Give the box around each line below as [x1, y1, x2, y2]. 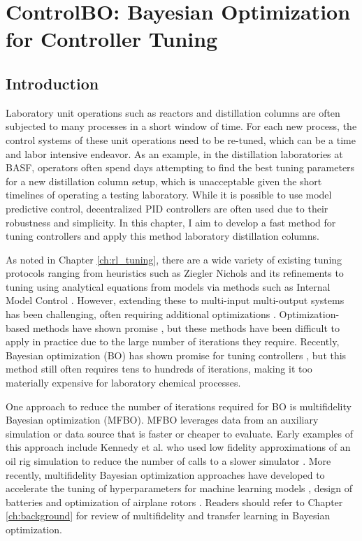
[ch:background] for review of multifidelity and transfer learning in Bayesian [6, 508, 331, 523]
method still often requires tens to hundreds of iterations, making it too [6, 361, 312, 376]
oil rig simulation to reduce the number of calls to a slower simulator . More [6, 454, 331, 468]
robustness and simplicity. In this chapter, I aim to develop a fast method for [6, 215, 336, 229]
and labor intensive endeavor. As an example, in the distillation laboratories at [6, 146, 343, 161]
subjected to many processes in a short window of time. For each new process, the [6, 119, 357, 134]
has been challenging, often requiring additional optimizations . [6, 307, 276, 322]
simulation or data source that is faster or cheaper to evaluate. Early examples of [6, 426, 354, 440]
